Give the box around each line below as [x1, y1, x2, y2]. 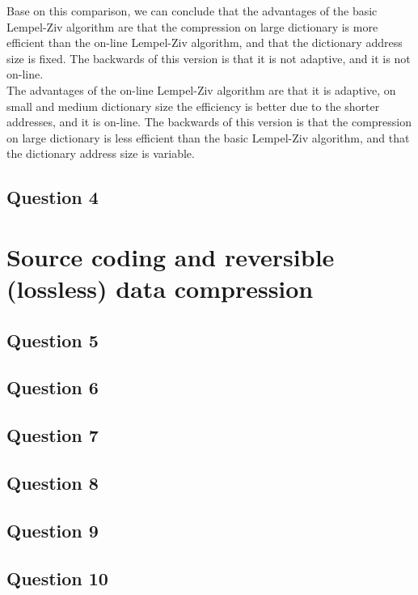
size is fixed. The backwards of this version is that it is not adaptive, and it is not [6, 49, 411, 66]
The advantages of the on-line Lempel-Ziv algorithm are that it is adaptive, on [6, 81, 396, 98]
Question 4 [6, 185, 99, 210]
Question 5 [6, 327, 99, 352]
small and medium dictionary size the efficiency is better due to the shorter [6, 97, 380, 114]
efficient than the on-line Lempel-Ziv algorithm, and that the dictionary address [6, 34, 403, 51]
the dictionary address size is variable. [6, 145, 195, 162]
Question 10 [6, 565, 108, 590]
